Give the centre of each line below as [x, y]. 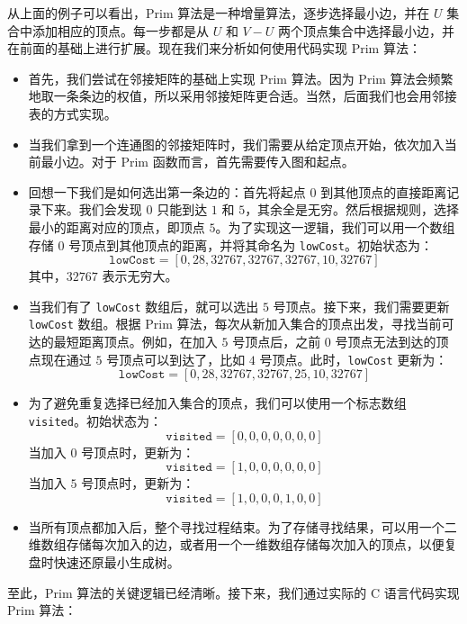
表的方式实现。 [72, 113]
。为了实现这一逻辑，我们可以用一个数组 [335, 226]
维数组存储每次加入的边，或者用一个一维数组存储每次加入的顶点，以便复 [242, 544]
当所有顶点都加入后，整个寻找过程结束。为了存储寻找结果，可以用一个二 [242, 526]
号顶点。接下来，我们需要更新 [361, 306]
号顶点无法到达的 [386, 342]
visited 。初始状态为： [95, 420]
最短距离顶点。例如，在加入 [135, 342]
